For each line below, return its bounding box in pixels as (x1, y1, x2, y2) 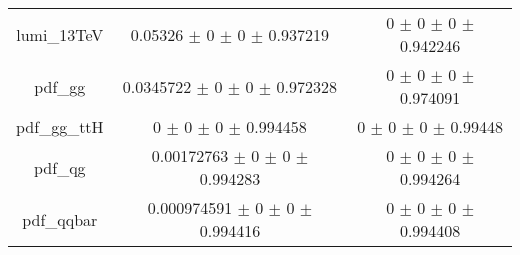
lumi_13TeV (16, 22, 104, 46)
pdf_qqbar (22, 207, 98, 231)
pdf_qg (34, 155, 86, 179)
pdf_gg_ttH (16, 115, 104, 138)
